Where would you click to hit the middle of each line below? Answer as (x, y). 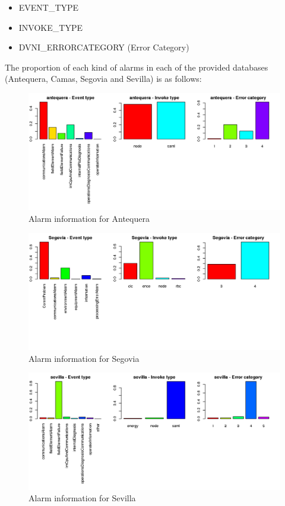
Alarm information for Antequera (89, 219)
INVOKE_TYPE (50, 27)
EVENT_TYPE (49, 7)
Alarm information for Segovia (84, 358)
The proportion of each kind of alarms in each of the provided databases (137, 67)
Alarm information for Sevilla (82, 498)
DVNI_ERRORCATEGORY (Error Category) (104, 47)
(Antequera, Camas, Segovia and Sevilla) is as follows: (103, 79)
